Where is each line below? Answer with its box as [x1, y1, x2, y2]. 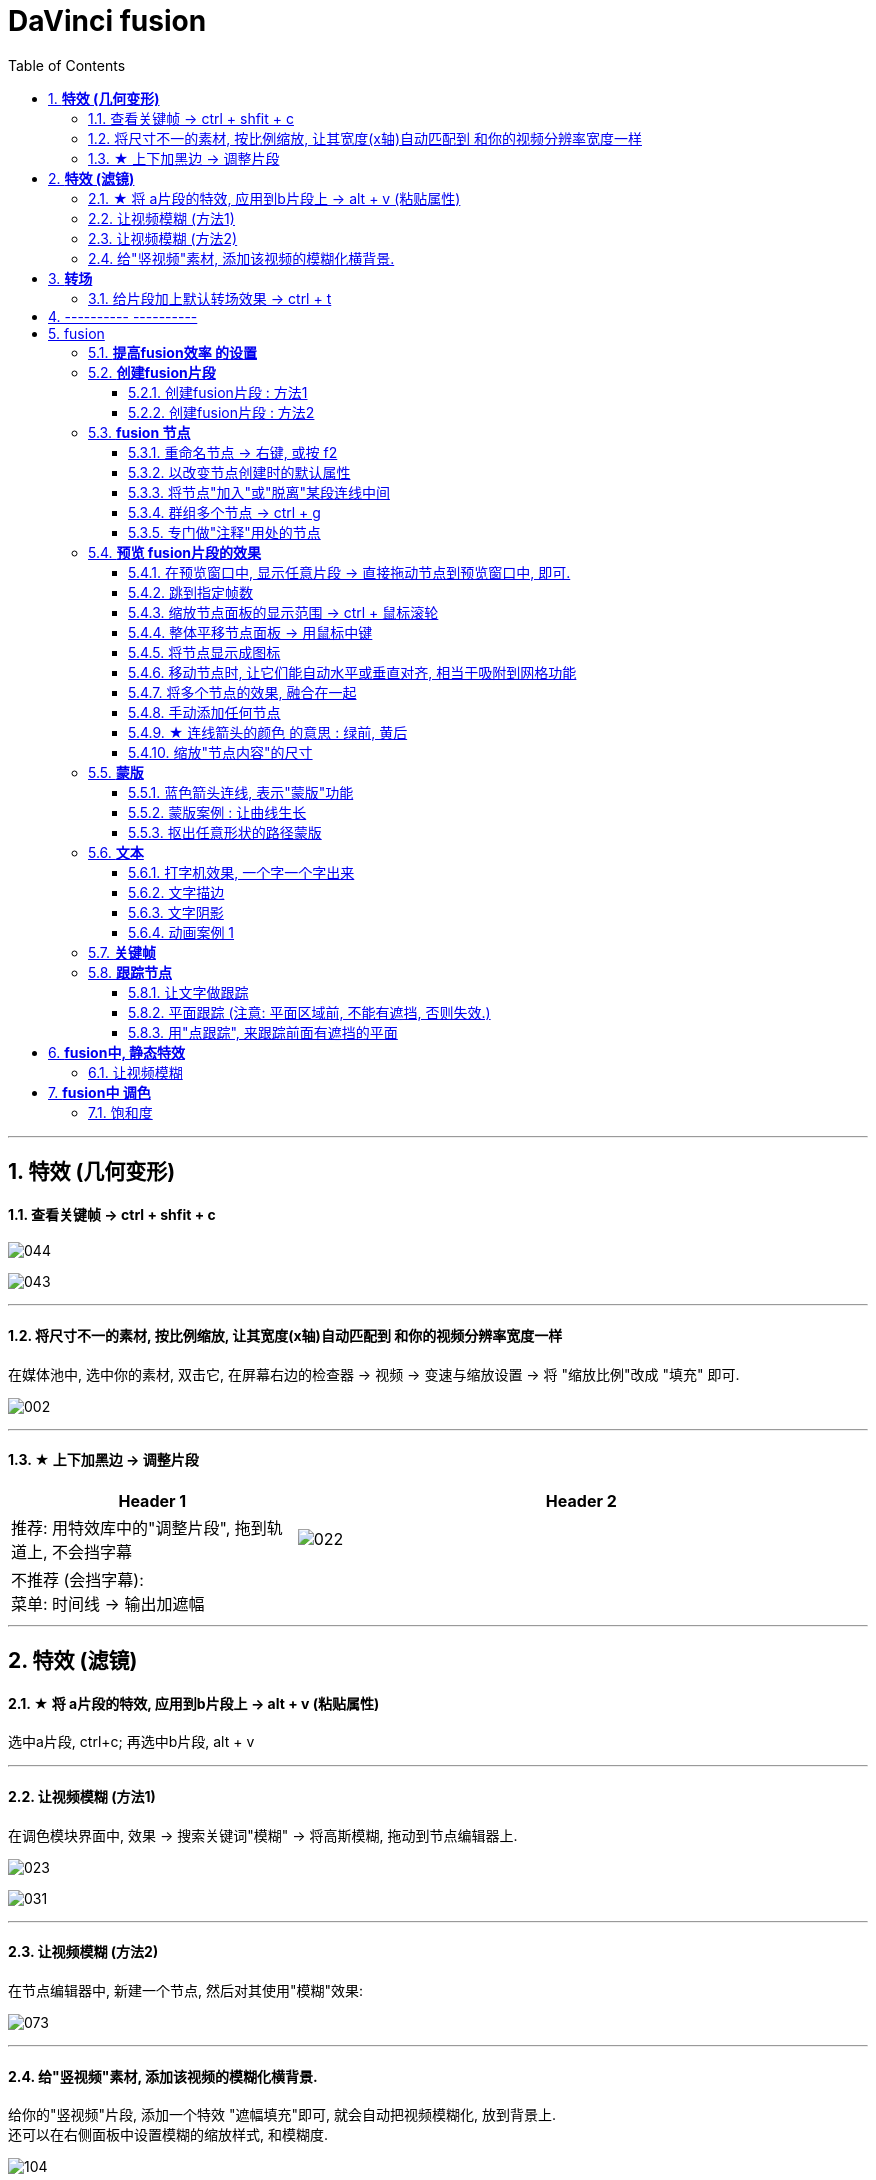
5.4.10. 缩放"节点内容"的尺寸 [128, 743, 313, 761]
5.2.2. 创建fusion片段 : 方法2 [128, 403, 315, 421]
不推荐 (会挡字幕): [11, 1569, 144, 1590]
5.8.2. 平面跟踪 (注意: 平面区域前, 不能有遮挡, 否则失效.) [128, 1003, 491, 1021]
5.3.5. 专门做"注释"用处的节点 [128, 523, 321, 541]
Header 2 [545, 1490, 617, 1511]
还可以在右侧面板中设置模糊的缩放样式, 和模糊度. [8, 2126, 329, 2144]
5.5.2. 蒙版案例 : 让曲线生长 [128, 803, 307, 821]
